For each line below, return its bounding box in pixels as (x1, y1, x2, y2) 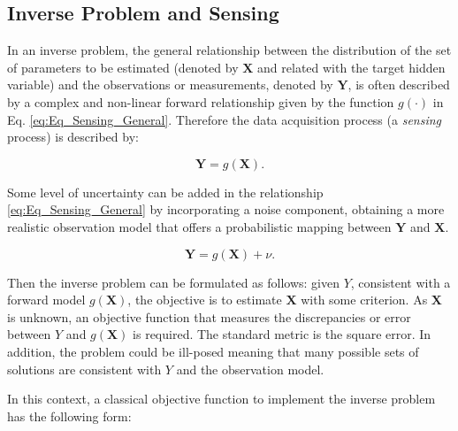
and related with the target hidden (257, 58, 446, 76)
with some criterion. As (301, 290, 428, 309)
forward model (7, 290, 86, 309)
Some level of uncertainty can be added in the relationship (7, 182, 324, 201)
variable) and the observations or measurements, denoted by (7, 75, 333, 94)
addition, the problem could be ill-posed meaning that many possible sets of (7, 342, 419, 360)
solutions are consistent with (7, 359, 162, 378)
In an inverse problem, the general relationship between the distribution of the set (7, 41, 452, 59)
